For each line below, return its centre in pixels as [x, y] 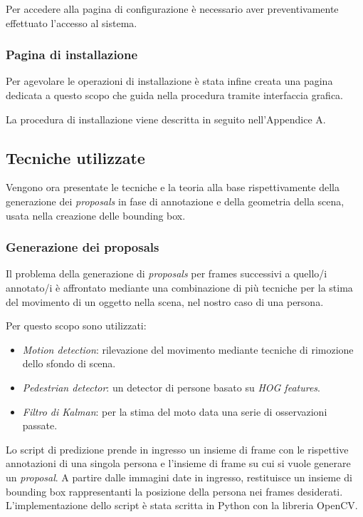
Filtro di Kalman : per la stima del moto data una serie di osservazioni [175, 411]
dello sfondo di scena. [69, 363]
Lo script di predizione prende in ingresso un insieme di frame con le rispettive [177, 449]
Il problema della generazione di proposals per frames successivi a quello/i [167, 273]
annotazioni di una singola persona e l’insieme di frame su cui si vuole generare [178, 463]
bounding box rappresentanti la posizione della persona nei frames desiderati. [174, 491]
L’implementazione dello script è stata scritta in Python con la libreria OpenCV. [182, 505]
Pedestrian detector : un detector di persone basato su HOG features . [171, 387]
